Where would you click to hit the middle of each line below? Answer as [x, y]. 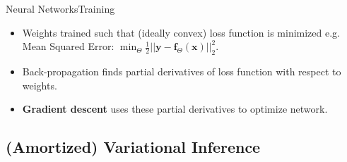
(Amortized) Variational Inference [133, 147]
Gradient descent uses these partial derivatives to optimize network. [175, 109]
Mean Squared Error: [68, 46]
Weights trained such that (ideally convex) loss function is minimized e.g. [181, 32]
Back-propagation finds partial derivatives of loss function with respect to [182, 71]
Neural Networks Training [60, 8]
